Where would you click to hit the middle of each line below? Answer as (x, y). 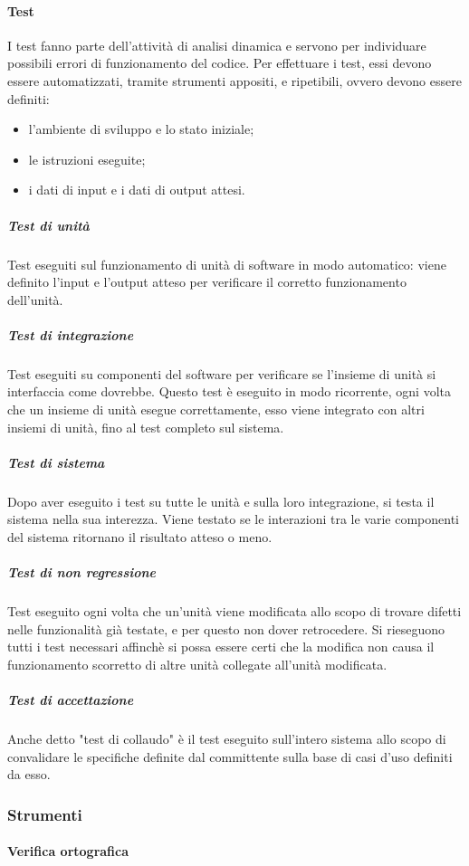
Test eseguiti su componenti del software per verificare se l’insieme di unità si (222, 373)
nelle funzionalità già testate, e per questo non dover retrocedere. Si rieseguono (226, 628)
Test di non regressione (82, 572)
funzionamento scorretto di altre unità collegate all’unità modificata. (197, 664)
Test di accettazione (71, 700)
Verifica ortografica (68, 851)
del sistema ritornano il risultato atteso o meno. (140, 536)
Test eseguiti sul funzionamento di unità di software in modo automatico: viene (227, 264)
